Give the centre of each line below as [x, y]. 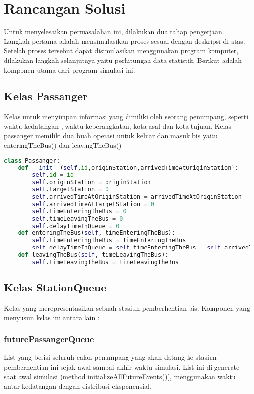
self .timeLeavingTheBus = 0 [77, 218]
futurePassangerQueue [49, 339]
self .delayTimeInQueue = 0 [76, 226]
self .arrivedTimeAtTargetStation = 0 [93, 204]
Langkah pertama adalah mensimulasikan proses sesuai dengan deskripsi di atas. [125, 41]
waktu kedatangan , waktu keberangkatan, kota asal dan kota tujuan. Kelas [117, 126]
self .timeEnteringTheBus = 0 [79, 211]
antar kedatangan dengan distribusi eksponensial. [78, 386]
